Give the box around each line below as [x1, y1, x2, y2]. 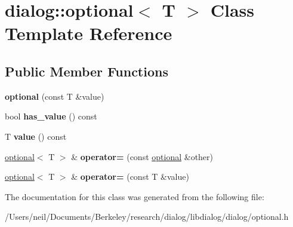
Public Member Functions [5, 62, 168, 80]
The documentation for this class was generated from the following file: [5, 190, 264, 203]
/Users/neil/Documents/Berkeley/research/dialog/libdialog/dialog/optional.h [5, 210, 289, 223]
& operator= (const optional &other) [71, 150, 214, 162]
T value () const [5, 130, 67, 142]
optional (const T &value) [5, 90, 104, 102]
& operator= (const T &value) [71, 170, 189, 183]
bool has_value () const [5, 110, 97, 122]
